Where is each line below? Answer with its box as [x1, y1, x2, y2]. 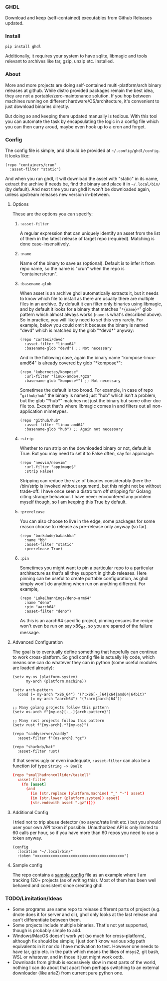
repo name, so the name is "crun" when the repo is [19, 266, 125, 272]
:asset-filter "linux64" [24, 341, 76, 347]
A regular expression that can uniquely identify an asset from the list [19, 230, 161, 236]
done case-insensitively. [19, 241, 70, 247]
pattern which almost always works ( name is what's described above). [19, 311, 163, 318]
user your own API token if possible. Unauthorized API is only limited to [12, 824, 159, 830]
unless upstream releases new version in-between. [5, 191, 111, 198]
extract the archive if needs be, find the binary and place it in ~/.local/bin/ [5, 181, 161, 187]
